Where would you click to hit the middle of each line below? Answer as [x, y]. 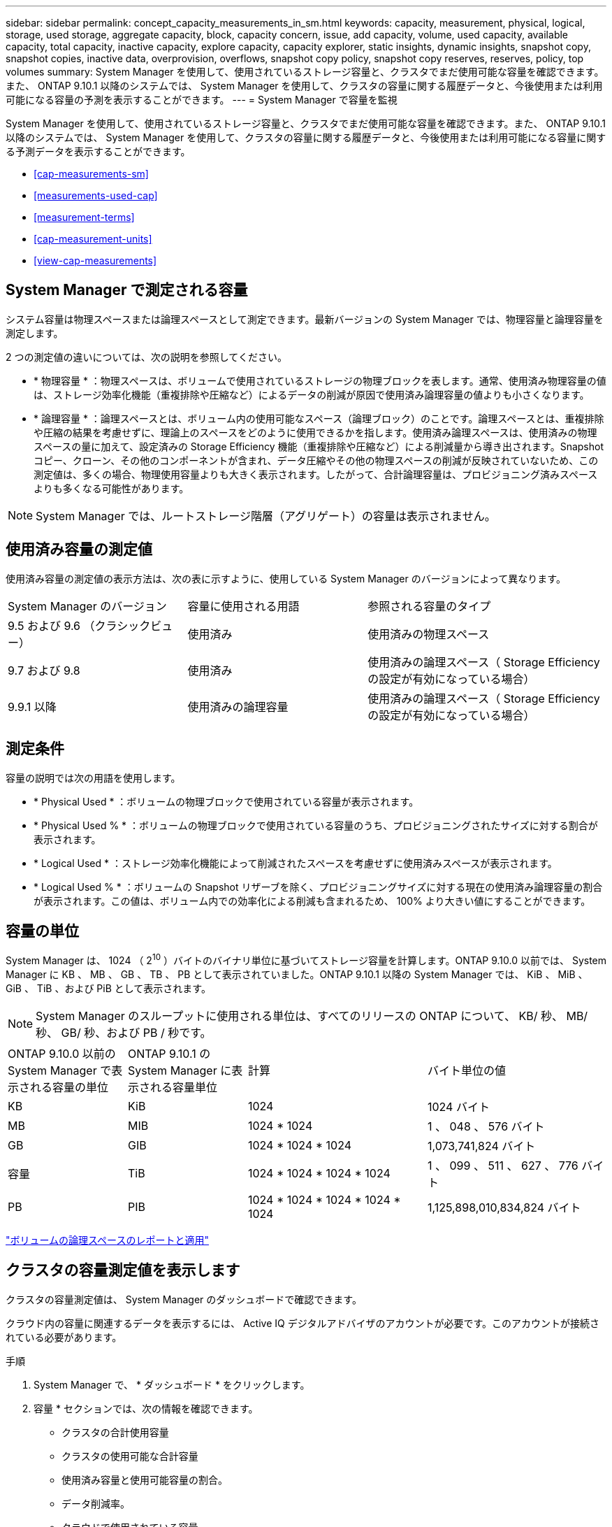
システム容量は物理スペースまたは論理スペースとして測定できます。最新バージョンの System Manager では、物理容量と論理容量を [305, 319]
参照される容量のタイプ [429, 606]
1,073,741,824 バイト [482, 1146]
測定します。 [35, 333]
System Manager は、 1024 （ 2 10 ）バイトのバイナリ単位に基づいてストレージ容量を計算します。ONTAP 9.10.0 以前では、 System [306, 960]
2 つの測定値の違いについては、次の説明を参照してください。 [146, 357]
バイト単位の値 [467, 1071]
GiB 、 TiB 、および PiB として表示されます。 [108, 989]
